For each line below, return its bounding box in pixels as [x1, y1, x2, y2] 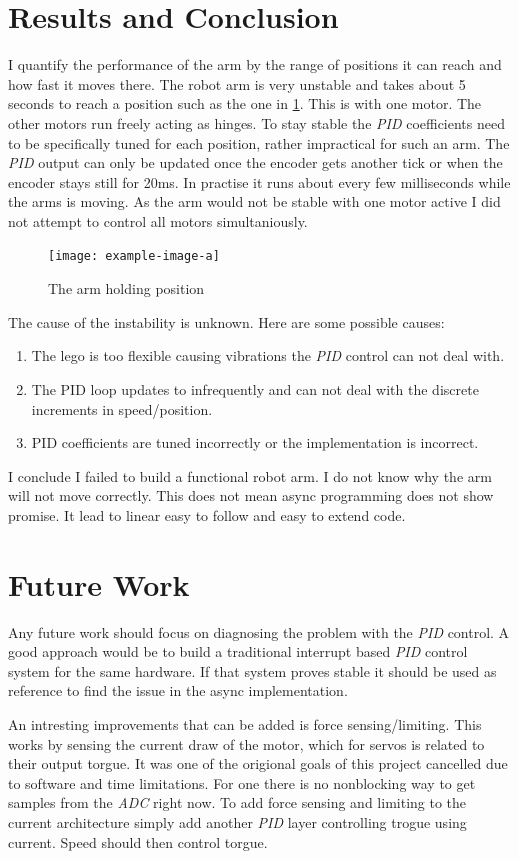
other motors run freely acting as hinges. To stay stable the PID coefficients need [8, 112, 505, 133]
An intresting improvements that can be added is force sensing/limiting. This [8, 713, 482, 734]
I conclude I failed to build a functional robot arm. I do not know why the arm [8, 465, 492, 486]
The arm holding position [48, 278, 205, 299]
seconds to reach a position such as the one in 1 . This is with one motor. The [8, 93, 482, 114]
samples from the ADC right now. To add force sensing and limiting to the [8, 792, 467, 813]
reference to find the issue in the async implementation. [8, 680, 348, 701]
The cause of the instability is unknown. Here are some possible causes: [8, 311, 445, 332]
